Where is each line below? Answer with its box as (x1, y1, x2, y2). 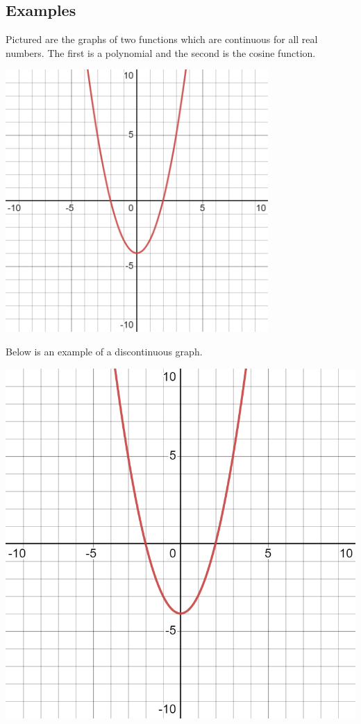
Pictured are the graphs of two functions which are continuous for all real (6, 32, 318, 47)
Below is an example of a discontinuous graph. (6, 344, 203, 358)
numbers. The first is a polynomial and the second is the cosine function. (6, 45, 316, 60)
